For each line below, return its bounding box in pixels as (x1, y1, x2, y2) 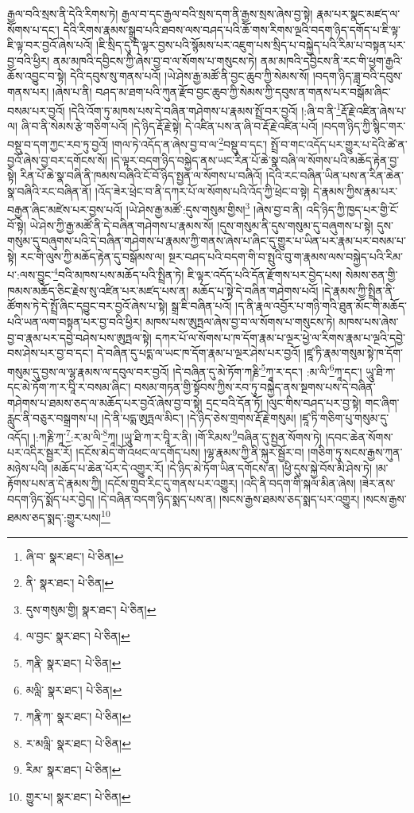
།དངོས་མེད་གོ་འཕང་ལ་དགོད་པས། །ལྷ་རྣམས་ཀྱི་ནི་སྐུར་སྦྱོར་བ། (75, 443, 304, 460)
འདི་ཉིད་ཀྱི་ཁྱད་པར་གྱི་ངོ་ (306, 201, 399, 218)
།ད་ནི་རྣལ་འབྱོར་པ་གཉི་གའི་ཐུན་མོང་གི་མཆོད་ (235, 298, 408, 314)
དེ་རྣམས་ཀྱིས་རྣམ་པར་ (313, 182, 398, 199)
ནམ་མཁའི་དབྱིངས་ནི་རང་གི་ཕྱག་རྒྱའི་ (261, 52, 403, 68)
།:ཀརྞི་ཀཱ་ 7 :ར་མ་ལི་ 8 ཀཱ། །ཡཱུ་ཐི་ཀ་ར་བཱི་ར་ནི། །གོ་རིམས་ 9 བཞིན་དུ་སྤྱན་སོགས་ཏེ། (33, 426, 322, 445)
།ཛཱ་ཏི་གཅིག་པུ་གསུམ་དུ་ (300, 410, 389, 426)
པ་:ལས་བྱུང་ (7, 266, 54, 283)
